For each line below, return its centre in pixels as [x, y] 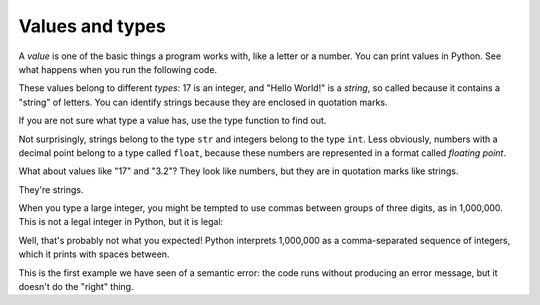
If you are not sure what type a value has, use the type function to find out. [172, 121]
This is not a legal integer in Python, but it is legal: [121, 222]
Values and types [92, 26]
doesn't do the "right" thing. [76, 287]
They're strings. [51, 189]
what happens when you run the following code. [118, 69]
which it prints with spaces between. [94, 254]
